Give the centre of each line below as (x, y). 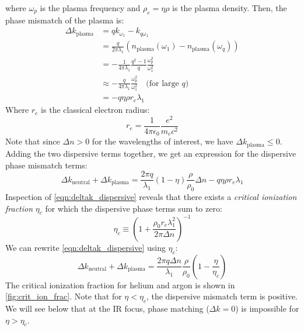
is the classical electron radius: (95, 110)
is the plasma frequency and (90, 8)
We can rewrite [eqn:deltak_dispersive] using (85, 247)
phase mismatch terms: (46, 165)
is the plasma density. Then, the (230, 8)
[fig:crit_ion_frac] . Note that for (64, 296)
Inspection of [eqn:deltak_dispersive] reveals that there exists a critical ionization (151, 196)
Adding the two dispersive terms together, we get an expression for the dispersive (151, 153)
